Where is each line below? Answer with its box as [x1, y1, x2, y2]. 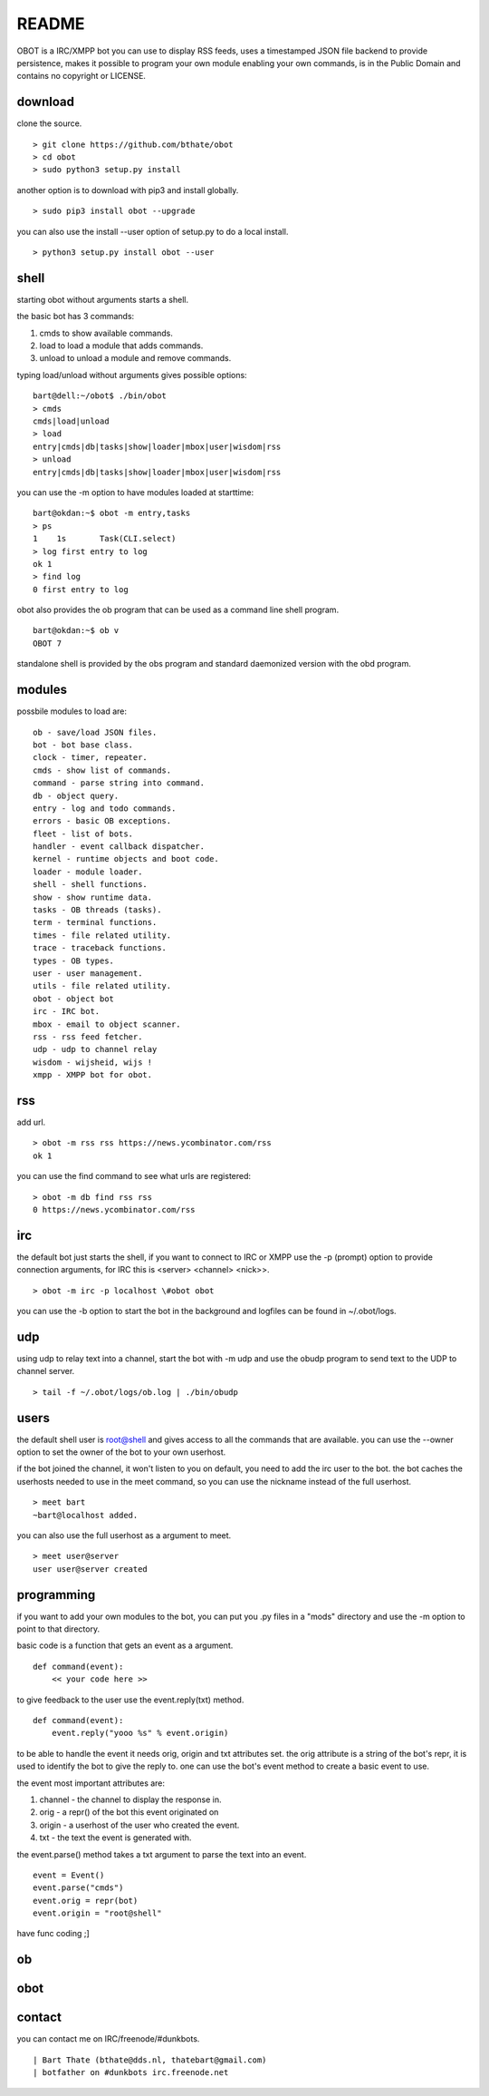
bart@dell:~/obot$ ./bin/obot [33, 391, 168, 401]
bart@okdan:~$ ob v [33, 626, 120, 636]
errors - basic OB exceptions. [33, 816, 172, 826]
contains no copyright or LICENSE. [16, 71, 147, 82]
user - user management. [33, 968, 143, 979]
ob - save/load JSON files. [33, 726, 158, 737]
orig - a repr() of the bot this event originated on [39, 1807, 219, 1818]
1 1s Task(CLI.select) [33, 533, 177, 544]
